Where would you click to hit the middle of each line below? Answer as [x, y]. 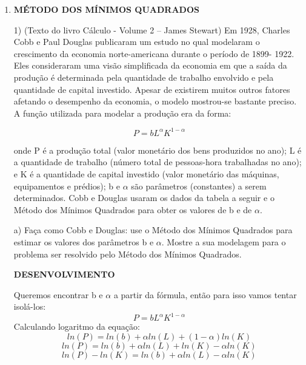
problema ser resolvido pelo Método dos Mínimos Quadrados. [128, 254]
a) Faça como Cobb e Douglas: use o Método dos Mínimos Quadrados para [153, 230]
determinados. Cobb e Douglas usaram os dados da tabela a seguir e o [144, 198]
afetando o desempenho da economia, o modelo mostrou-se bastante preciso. [155, 101]
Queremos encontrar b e [58, 294]
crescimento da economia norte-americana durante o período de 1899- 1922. [154, 53]
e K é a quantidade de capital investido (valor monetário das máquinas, [146, 174]
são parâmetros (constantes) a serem [199, 186]
